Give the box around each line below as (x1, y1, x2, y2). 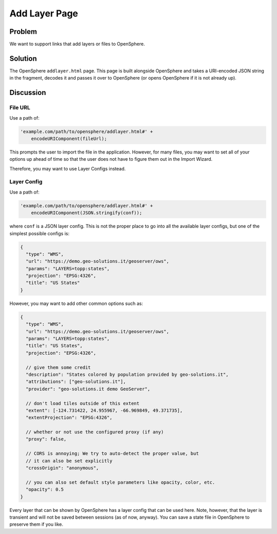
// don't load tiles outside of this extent (26, 400, 140, 406)
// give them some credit (26, 365, 91, 370)
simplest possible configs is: (9, 230, 70, 236)
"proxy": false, (26, 436, 67, 442)
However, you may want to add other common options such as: (9, 300, 143, 307)
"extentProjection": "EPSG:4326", (26, 415, 113, 421)
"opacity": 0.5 (26, 487, 64, 492)
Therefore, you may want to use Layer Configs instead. (9, 165, 126, 171)
